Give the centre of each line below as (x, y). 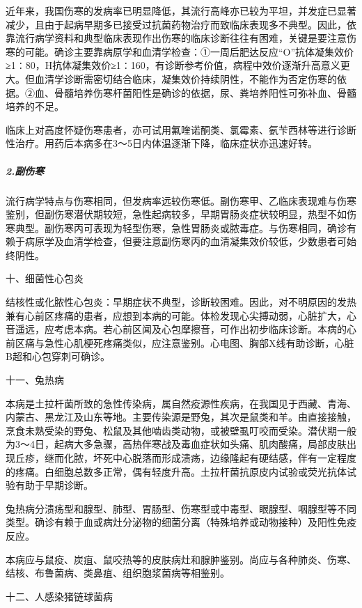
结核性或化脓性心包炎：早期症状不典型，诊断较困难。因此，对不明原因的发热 (181, 302)
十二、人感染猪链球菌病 (59, 596)
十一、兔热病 (35, 380)
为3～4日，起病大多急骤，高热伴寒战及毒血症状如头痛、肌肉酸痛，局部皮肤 (176, 444)
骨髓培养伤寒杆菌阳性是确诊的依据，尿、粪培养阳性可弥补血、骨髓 (205, 92)
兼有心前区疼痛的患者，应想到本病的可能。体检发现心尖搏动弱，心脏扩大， (176, 315)
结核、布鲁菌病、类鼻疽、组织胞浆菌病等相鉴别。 (118, 573)
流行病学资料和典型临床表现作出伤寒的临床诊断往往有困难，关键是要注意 (181, 38)
